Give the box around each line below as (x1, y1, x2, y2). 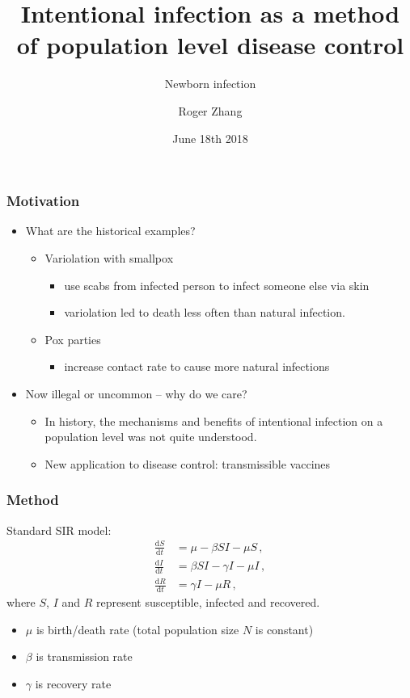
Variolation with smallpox (44, 249, 174, 266)
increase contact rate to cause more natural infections (64, 358, 330, 375)
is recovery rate (35, 675, 112, 692)
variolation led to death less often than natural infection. (64, 304, 345, 321)
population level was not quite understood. (44, 428, 257, 445)
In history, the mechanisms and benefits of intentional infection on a (44, 412, 383, 429)
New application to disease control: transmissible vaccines (44, 455, 331, 472)
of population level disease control (16, 28, 404, 61)
